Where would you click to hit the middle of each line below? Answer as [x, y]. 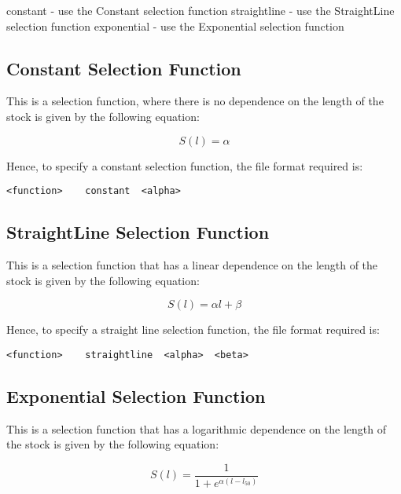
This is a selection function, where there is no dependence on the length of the [195, 101]
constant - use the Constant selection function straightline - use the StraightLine [200, 10]
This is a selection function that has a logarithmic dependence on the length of [196, 428]
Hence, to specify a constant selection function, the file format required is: [185, 165]
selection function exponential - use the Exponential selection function [175, 26]
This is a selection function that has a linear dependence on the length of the [192, 265]
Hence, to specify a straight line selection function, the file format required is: [193, 329]
